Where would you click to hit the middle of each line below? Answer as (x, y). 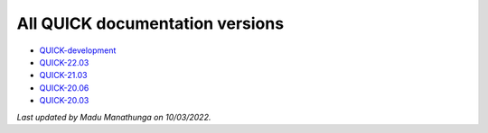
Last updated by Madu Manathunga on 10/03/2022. (114, 117)
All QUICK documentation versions (150, 23)
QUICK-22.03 (64, 62)
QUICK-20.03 (64, 101)
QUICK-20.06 (64, 88)
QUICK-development (78, 50)
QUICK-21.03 (63, 75)
